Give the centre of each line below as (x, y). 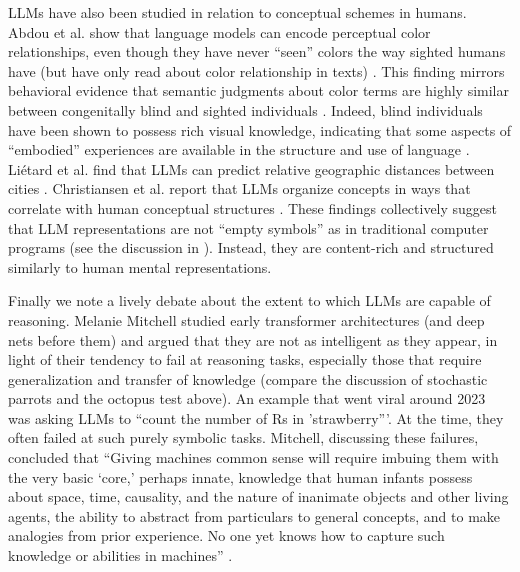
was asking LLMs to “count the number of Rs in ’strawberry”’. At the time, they (256, 417)
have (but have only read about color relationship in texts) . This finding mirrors (256, 70)
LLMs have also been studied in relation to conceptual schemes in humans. (237, 12)
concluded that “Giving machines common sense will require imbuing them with (253, 457)
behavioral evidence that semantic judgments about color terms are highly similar (259, 90)
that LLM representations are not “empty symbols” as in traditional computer (248, 227)
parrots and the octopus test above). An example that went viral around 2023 (247, 398)
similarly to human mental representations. (140, 266)
